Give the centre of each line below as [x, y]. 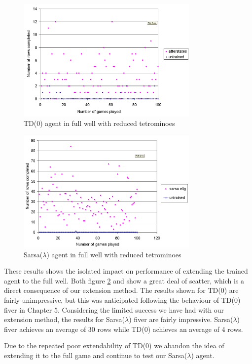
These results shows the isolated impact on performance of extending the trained [126, 271]
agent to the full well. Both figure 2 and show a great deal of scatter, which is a [124, 280]
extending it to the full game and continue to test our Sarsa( [96, 355]
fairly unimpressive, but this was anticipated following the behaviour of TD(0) [122, 300]
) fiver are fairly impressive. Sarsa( [181, 319]
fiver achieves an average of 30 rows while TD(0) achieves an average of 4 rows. [124, 329]
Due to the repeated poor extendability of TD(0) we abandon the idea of [114, 345]
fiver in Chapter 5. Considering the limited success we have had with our [114, 309]
